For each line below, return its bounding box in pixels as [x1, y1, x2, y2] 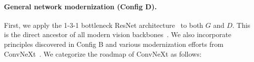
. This [232, 20, 251, 30]
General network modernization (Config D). [4, 1, 157, 11]
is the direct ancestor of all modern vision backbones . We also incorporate [4, 29, 231, 40]
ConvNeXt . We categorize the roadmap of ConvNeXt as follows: [4, 48, 202, 59]
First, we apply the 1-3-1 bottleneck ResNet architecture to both [4, 20, 204, 30]
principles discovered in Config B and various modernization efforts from [4, 39, 224, 49]
